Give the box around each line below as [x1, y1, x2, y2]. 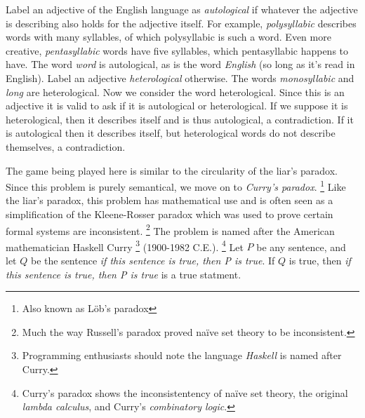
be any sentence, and [256, 239, 346, 254]
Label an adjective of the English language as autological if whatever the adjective [6, 2, 358, 16]
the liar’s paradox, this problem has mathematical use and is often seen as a [6, 193, 333, 208]
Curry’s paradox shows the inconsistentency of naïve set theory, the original [22, 385, 348, 400]
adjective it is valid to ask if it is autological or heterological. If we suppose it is [6, 98, 348, 113]
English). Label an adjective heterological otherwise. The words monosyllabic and [6, 70, 354, 85]
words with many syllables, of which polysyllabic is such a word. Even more [6, 29, 331, 44]
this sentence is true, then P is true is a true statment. [6, 267, 241, 281]
